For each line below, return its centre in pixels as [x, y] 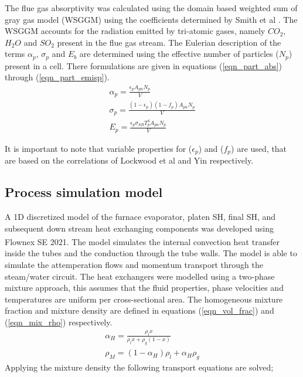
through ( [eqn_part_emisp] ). [57, 77]
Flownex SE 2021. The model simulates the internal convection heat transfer [142, 241]
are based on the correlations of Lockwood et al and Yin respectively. [129, 160]
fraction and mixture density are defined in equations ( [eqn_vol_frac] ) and [139, 310]
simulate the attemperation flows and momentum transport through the [134, 265]
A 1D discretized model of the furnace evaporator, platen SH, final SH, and [140, 217]
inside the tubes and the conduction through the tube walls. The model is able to [151, 253]
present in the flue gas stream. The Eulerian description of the [169, 42]
